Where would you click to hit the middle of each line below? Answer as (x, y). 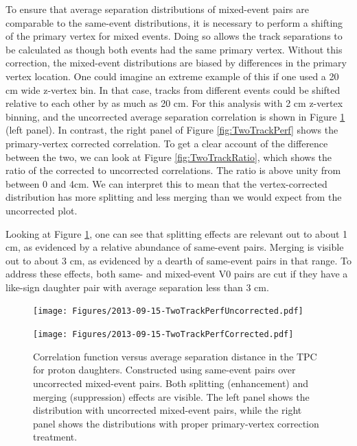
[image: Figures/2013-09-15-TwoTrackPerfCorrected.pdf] (163, 335)
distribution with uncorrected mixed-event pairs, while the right (168, 410)
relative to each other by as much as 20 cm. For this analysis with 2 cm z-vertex (174, 103)
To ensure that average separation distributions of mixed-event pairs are (158, 9)
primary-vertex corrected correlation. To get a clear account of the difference (167, 143)
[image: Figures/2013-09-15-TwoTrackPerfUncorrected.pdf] (168, 311)
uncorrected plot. (42, 210)
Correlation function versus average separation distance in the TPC (175, 356)
